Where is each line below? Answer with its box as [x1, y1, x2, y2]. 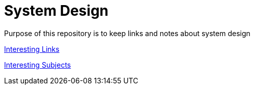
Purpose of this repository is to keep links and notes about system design [4, 28, 250, 38]
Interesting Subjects [4, 60, 71, 69]
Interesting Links [4, 44, 60, 53]
